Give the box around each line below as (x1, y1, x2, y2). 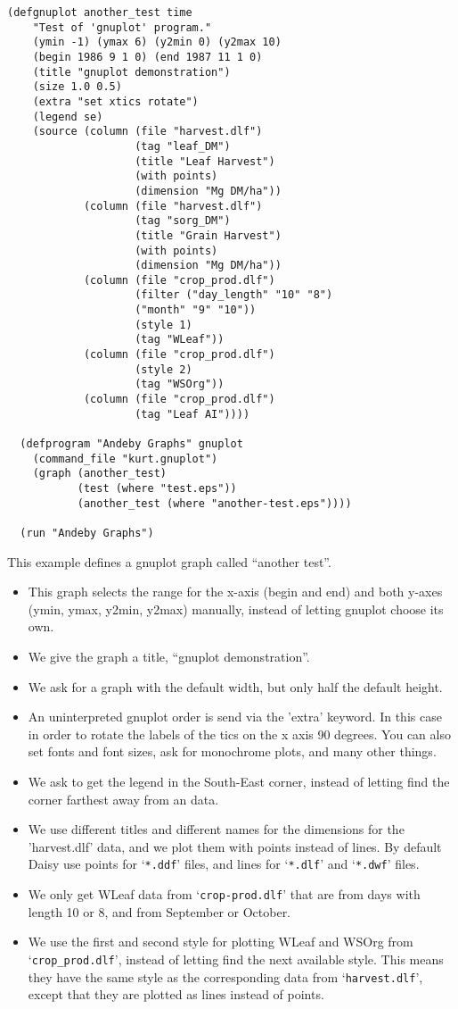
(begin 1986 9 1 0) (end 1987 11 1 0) (32, 50, 263, 63)
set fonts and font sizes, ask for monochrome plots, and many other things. (28, 742, 437, 761)
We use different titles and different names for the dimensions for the (28, 820, 405, 838)
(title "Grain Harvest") (135, 229, 282, 242)
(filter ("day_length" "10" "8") (135, 288, 333, 302)
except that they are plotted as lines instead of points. (28, 985, 324, 1004)
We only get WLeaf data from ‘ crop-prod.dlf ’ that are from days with (28, 885, 421, 903)
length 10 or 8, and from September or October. (28, 902, 291, 921)
